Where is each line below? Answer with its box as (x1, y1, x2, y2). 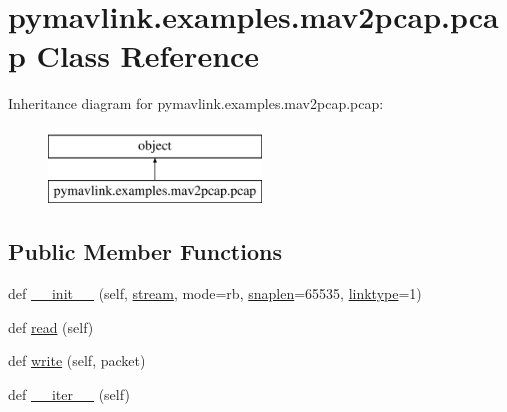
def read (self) (8, 316, 94, 337)
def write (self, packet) (8, 350, 146, 371)
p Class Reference (8, 35, 260, 76)
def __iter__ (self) (8, 384, 130, 405)
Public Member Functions (8, 236, 282, 267)
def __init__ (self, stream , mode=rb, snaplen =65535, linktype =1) (8, 283, 422, 304)
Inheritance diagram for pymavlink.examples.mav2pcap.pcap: (8, 93, 384, 114)
